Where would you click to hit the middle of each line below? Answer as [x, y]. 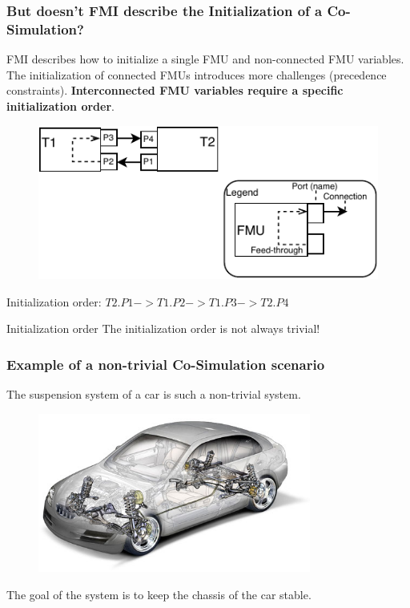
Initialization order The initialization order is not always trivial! [163, 328]
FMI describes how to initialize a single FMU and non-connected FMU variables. [205, 59]
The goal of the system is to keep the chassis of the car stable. [159, 594]
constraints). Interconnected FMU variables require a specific [175, 90]
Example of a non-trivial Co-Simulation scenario [166, 364]
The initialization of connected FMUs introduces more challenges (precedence [197, 74]
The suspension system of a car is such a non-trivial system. [154, 394]
